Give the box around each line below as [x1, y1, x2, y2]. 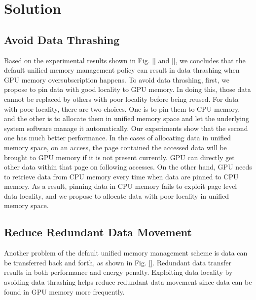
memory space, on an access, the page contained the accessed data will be [4, 142, 227, 152]
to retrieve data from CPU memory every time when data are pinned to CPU [4, 171, 239, 181]
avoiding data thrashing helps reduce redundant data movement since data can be [4, 277, 252, 287]
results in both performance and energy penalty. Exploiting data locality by [4, 267, 233, 277]
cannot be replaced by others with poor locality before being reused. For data [4, 93, 239, 104]
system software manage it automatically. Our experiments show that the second [4, 123, 248, 133]
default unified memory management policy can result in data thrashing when [4, 65, 240, 75]
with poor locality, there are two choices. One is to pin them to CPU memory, [4, 103, 240, 114]
